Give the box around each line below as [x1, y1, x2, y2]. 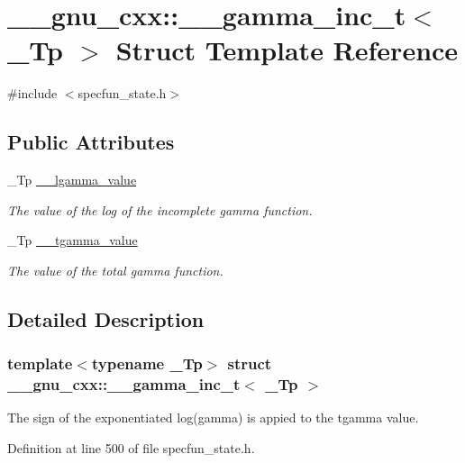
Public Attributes [7, 128, 175, 156]
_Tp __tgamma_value [7, 231, 138, 250]
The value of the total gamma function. [7, 260, 223, 279]
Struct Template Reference [115, 32, 459, 68]
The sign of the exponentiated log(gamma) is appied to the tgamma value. [7, 408, 419, 427]
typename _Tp [91, 352, 203, 375]
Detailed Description [7, 304, 205, 332]
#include [7, 84, 58, 103]
